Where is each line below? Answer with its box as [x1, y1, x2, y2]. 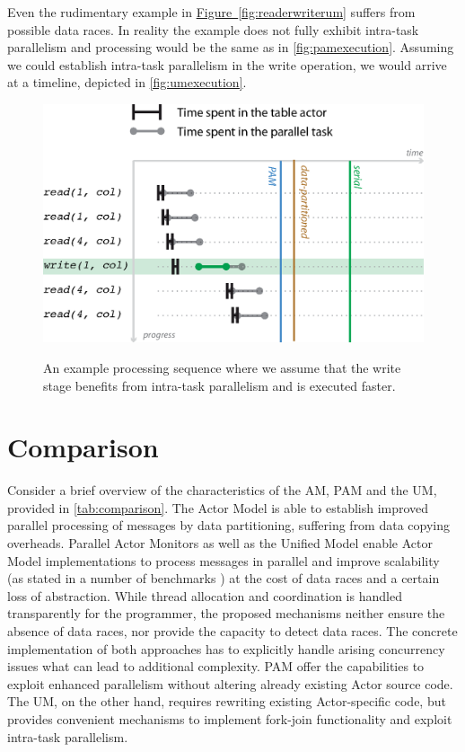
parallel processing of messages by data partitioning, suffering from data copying [7, 516, 451, 535]
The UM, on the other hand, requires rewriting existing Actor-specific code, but [7, 692, 446, 711]
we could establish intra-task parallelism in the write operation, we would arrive [7, 55, 447, 74]
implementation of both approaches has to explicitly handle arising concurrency [7, 639, 445, 658]
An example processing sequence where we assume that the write [43, 358, 401, 376]
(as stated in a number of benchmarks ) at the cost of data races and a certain [7, 569, 440, 588]
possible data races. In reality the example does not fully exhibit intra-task [7, 20, 419, 39]
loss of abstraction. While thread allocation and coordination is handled [7, 586, 402, 605]
